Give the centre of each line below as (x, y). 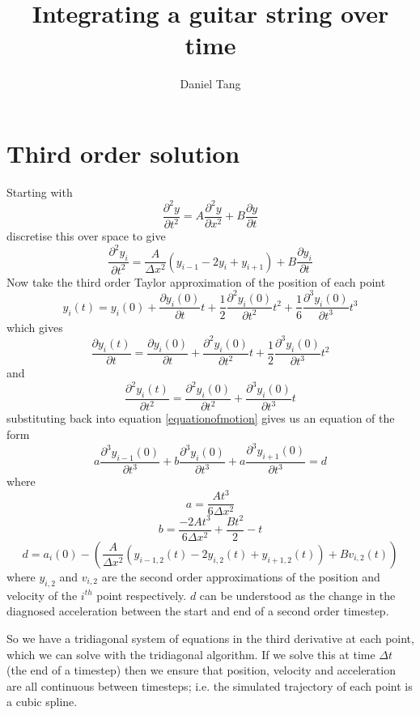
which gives (35, 327)
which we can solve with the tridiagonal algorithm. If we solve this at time (191, 654)
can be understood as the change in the (297, 595)
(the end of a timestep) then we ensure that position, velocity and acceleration (201, 670)
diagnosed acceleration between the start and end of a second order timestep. (198, 611)
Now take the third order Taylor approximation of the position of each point (196, 281)
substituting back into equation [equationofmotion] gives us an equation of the (201, 418)
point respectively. (142, 595)
